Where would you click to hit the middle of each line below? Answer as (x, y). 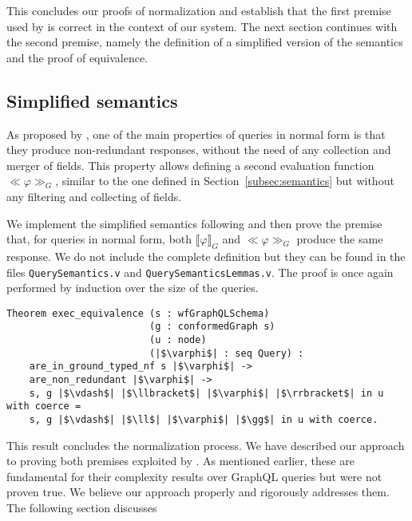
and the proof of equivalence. (77, 57)
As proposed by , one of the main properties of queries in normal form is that (196, 134)
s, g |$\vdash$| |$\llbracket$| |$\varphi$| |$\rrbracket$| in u (206, 393)
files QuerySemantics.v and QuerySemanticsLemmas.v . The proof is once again (200, 272)
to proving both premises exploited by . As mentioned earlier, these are (181, 461)
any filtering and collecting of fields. (94, 196)
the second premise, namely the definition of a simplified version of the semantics (205, 42)
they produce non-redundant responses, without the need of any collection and (199, 150)
